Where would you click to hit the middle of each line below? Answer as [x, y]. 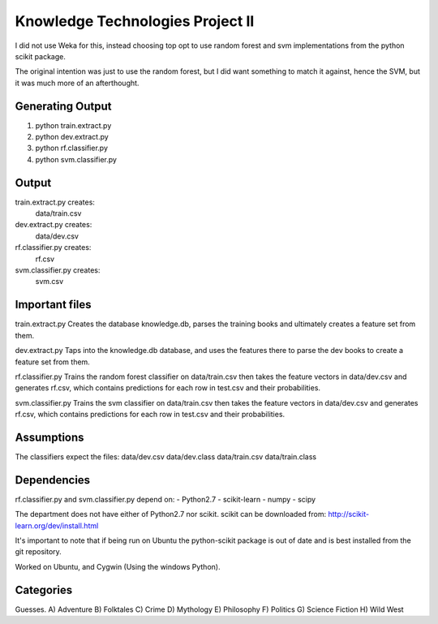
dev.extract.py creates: [54, 225]
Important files [54, 305]
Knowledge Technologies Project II [135, 21]
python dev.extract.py [72, 137]
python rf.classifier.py [72, 148]
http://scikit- [348, 514]
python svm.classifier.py [76, 159]
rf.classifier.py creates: [53, 247]
